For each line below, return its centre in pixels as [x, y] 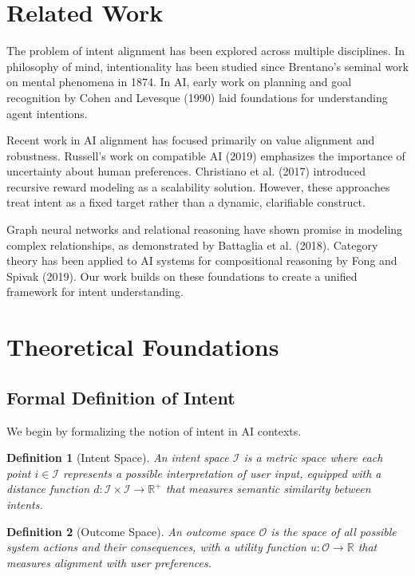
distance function [48, 489]
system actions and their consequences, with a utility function [156, 547]
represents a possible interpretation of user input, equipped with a [222, 473]
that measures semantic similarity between [268, 489]
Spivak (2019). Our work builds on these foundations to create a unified [182, 276]
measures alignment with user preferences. [109, 562]
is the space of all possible [334, 531]
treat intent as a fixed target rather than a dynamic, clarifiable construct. [186, 202]
